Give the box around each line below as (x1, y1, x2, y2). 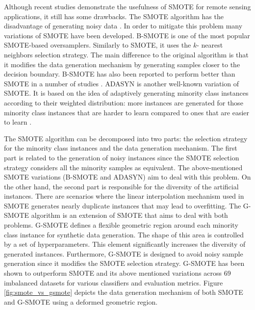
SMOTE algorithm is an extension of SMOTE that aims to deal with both (4, 210, 228, 220)
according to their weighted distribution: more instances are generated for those (4, 97, 243, 107)
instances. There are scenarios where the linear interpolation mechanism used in (4, 191, 244, 201)
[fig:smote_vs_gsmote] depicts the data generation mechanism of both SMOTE (4, 287, 243, 297)
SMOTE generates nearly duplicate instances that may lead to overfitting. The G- (4, 200, 251, 210)
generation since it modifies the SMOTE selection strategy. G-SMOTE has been (4, 258, 245, 268)
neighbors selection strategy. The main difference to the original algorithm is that (4, 49, 249, 59)
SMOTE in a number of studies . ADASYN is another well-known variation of (4, 78, 239, 88)
